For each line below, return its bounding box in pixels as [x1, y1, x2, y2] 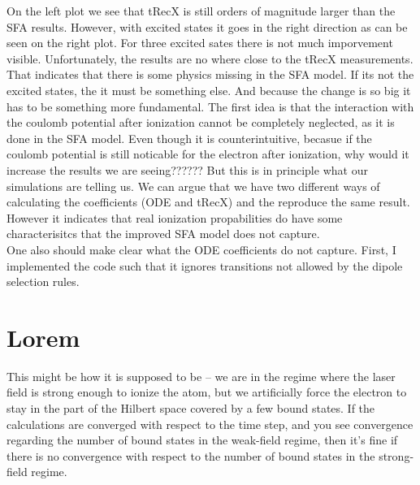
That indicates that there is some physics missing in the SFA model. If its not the [6, 66, 414, 83]
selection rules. [6, 273, 80, 290]
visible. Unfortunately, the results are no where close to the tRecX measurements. [6, 50, 414, 67]
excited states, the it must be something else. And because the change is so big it [6, 81, 411, 98]
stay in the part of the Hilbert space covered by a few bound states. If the [6, 400, 375, 416]
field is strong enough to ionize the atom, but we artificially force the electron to [6, 383, 407, 401]
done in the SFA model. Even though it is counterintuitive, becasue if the [6, 129, 372, 146]
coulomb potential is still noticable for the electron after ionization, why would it [6, 145, 409, 162]
